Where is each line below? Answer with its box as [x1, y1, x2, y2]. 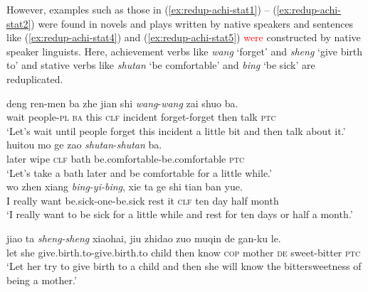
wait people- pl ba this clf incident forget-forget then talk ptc [6, 109, 276, 124]
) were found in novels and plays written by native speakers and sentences [31, 16, 354, 31]
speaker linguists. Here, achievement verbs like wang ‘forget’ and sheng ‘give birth [6, 43, 363, 58]
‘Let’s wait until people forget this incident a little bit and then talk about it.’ [6, 123, 346, 138]
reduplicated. [6, 71, 63, 86]
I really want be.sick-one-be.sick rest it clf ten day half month [6, 193, 279, 207]
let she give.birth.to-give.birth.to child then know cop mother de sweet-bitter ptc [6, 244, 361, 259]
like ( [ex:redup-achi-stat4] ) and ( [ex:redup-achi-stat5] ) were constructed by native [6, 30, 361, 45]
